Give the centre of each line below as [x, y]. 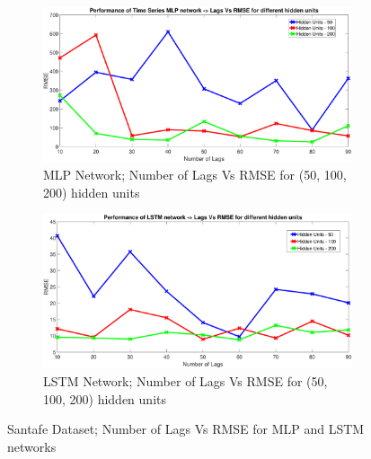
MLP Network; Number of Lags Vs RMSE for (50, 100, [195, 175]
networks [32, 446]
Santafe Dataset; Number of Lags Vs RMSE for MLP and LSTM [186, 429]
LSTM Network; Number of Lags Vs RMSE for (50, [185, 381]
